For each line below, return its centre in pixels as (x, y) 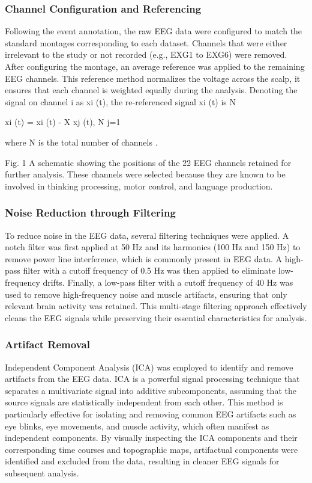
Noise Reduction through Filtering (90, 213)
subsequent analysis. (42, 472)
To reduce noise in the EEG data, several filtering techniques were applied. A (147, 235)
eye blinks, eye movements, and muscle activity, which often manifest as (137, 426)
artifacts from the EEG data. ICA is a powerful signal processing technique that (152, 379)
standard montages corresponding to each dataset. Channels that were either (146, 42)
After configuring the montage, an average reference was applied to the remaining (155, 66)
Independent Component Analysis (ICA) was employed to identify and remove (149, 367)
